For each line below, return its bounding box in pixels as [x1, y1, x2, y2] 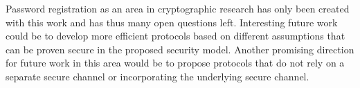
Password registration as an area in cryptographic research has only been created [6, 1, 350, 15]
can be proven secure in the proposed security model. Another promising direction [6, 42, 354, 56]
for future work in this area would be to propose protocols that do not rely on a [6, 55, 345, 70]
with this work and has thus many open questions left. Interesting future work [6, 15, 338, 29]
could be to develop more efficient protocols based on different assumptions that [6, 28, 345, 43]
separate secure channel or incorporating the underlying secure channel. [6, 69, 309, 83]
